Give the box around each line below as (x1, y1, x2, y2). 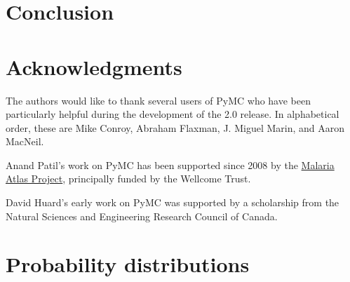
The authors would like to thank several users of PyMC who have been (6, 93, 311, 107)
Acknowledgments (6, 52, 182, 81)
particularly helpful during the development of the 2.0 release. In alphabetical (6, 107, 339, 121)
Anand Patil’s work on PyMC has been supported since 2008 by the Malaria (6, 157, 335, 172)
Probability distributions (6, 250, 250, 278)
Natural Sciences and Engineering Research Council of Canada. (6, 208, 278, 223)
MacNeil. (6, 134, 44, 149)
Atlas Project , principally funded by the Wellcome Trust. (6, 171, 251, 186)
